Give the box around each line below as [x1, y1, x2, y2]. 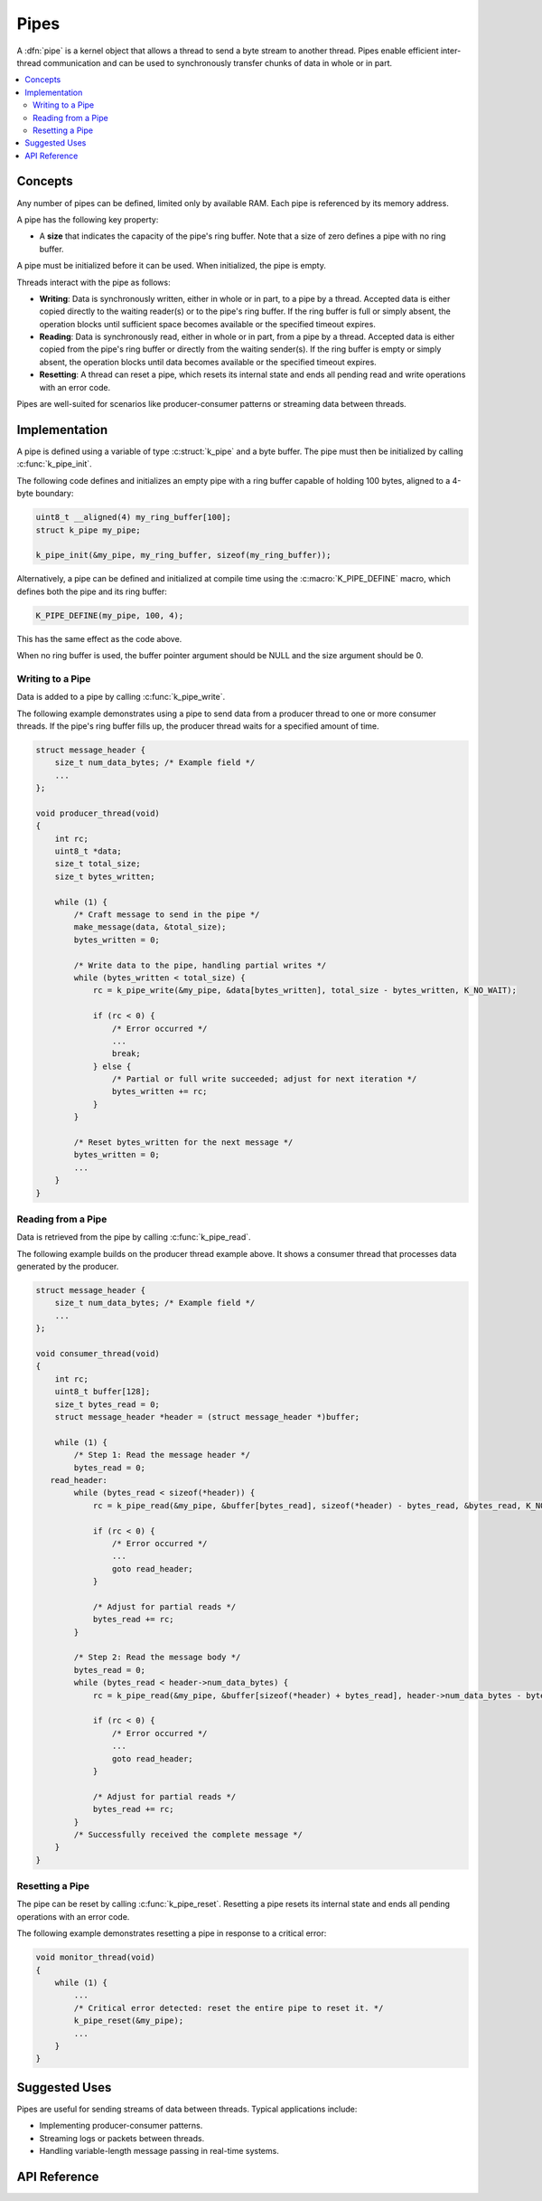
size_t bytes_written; [54, 871, 155, 882]
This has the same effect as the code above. [16, 633, 182, 644]
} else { [92, 1061, 132, 1072]
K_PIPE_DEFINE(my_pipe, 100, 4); [35, 610, 184, 620]
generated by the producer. [16, 1261, 119, 1272]
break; [111, 1049, 142, 1059]
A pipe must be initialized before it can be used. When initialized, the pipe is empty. [16, 260, 327, 271]
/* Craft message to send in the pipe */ [73, 910, 260, 920]
